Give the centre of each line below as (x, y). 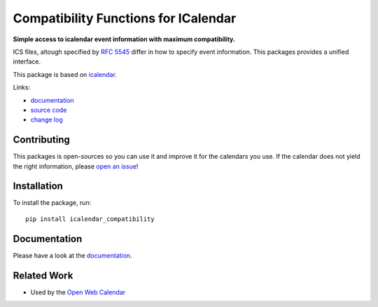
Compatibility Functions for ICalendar (125, 18)
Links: (22, 87)
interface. (27, 62)
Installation (38, 186)
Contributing (41, 140)
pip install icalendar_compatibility (90, 219)
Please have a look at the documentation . (72, 255)
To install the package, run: (52, 203)
